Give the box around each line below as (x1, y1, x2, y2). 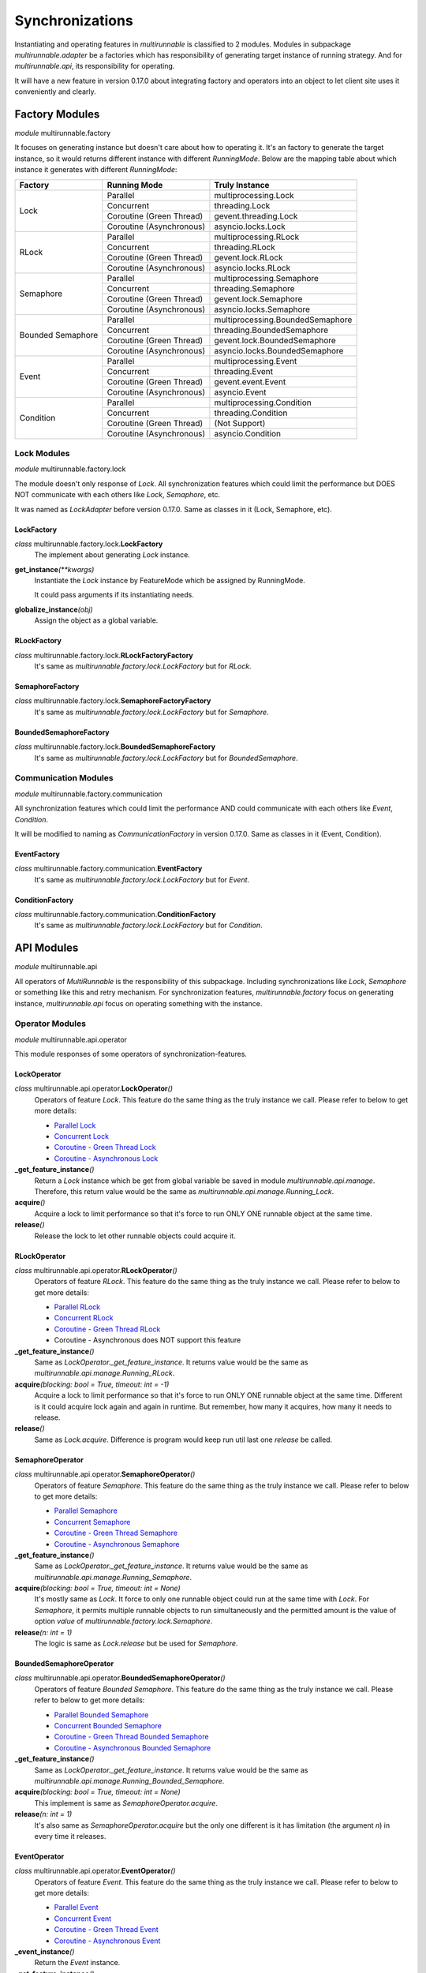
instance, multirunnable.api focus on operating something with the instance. (14, 998, 263, 1008)
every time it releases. (34, 1831, 106, 1840)
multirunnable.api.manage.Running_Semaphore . (34, 1572, 192, 1582)
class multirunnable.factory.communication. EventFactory (14, 864, 203, 874)
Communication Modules (14, 773, 114, 784)
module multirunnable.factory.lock (14, 464, 126, 474)
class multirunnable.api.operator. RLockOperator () (14, 1265, 177, 1275)
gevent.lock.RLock (214, 252, 283, 263)
